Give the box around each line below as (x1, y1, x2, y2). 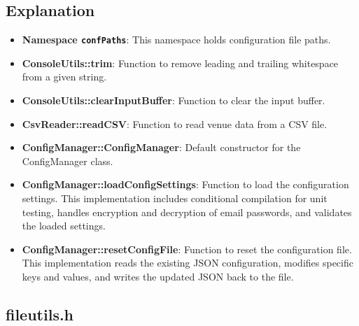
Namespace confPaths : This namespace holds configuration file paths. (22, 32, 331, 47)
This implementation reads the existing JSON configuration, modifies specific (22, 255, 353, 270)
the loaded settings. (22, 218, 106, 233)
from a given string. (22, 69, 107, 84)
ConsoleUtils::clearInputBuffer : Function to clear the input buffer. (22, 93, 325, 108)
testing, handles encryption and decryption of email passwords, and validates (22, 204, 352, 219)
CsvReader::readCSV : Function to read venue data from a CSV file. (22, 116, 328, 131)
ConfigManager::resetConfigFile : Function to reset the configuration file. (22, 241, 352, 256)
